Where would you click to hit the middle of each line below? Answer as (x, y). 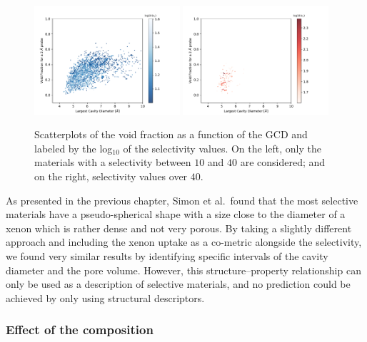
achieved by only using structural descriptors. (105, 297)
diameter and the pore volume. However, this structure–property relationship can (183, 270)
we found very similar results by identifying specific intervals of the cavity (167, 255)
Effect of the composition (80, 330)
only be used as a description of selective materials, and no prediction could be (178, 284)
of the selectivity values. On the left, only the (222, 148)
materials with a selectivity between (113, 162)
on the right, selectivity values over (111, 176)
